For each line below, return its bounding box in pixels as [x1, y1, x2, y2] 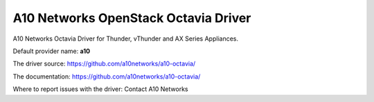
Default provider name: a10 [12, 47, 91, 55]
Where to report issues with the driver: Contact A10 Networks [12, 85, 188, 93]
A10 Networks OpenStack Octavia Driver [12, 10, 251, 25]
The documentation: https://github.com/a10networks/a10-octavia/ [12, 72, 201, 81]
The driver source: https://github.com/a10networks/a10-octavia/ [12, 59, 196, 68]
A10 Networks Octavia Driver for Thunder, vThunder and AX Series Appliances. [12, 34, 239, 43]
